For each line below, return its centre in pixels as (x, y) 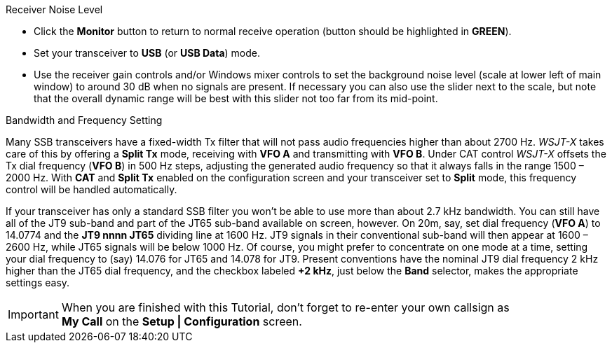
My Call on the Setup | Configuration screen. (182, 321)
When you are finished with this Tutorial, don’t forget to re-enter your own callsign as (285, 307)
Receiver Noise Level (54, 9)
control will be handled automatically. (91, 189)
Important (33, 314)
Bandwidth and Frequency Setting (84, 120)
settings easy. (38, 283)
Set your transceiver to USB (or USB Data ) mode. (147, 53)
